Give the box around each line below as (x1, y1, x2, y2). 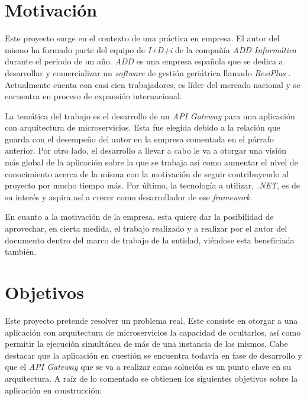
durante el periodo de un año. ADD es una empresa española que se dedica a (5, 55, 283, 67)
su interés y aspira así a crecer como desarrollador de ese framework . (5, 190, 253, 203)
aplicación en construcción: (5, 383, 102, 396)
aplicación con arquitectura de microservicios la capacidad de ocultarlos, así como (5, 326, 301, 338)
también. (5, 245, 37, 258)
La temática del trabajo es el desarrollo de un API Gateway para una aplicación (5, 109, 295, 122)
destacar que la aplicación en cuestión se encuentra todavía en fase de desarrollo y (5, 349, 302, 361)
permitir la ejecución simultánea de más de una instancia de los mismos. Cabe (5, 337, 288, 350)
